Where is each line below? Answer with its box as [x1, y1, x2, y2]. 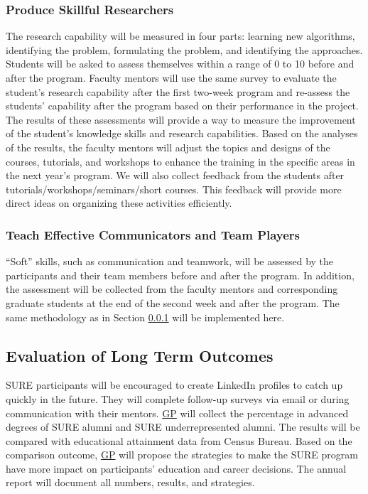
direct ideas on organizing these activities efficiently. [6, 195, 232, 210]
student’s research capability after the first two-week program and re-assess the [6, 84, 350, 99]
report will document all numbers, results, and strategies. [6, 475, 255, 490]
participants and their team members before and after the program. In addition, [6, 267, 355, 282]
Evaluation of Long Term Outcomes [6, 344, 274, 366]
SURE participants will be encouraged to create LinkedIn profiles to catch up [6, 377, 343, 392]
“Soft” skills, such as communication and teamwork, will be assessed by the [6, 254, 334, 269]
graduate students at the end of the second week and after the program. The [6, 295, 340, 310]
